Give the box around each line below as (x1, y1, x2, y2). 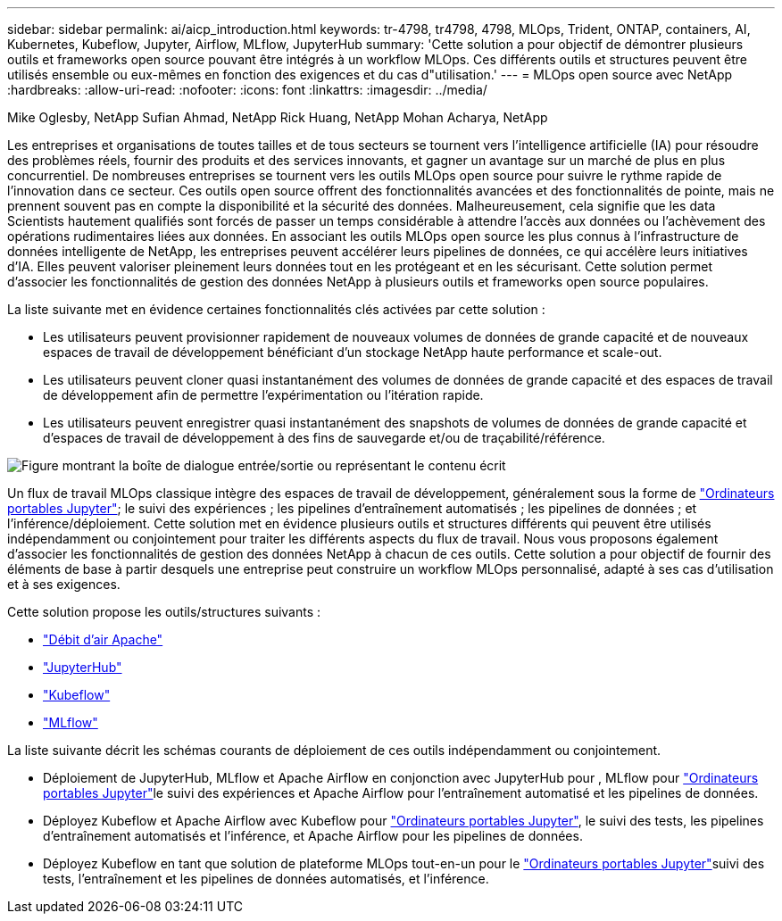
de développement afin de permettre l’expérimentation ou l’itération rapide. (43, 387, 484, 402)
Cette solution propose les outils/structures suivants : (7, 604, 321, 619)
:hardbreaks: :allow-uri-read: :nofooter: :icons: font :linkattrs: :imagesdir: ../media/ (7, 82, 487, 97)
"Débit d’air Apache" (43, 632, 163, 647)
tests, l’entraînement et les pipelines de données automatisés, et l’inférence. (43, 871, 489, 886)
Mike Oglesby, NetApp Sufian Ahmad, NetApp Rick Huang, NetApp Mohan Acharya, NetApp (7, 110, 548, 125)
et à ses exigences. (7, 577, 121, 592)
